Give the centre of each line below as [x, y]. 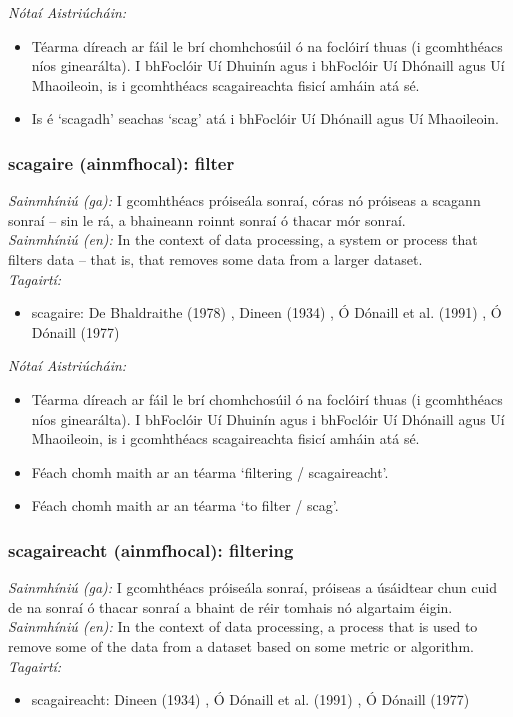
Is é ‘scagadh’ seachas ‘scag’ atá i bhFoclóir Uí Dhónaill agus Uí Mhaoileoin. [265, 118]
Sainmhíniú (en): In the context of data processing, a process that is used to [243, 626]
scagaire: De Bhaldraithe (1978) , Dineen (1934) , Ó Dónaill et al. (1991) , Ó [266, 312]
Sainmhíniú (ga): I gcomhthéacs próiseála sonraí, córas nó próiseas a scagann [244, 200]
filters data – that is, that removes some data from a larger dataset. [215, 258]
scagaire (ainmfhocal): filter [121, 162]
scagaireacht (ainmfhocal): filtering [151, 549]
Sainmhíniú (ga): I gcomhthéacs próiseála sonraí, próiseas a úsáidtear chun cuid [252, 587]
